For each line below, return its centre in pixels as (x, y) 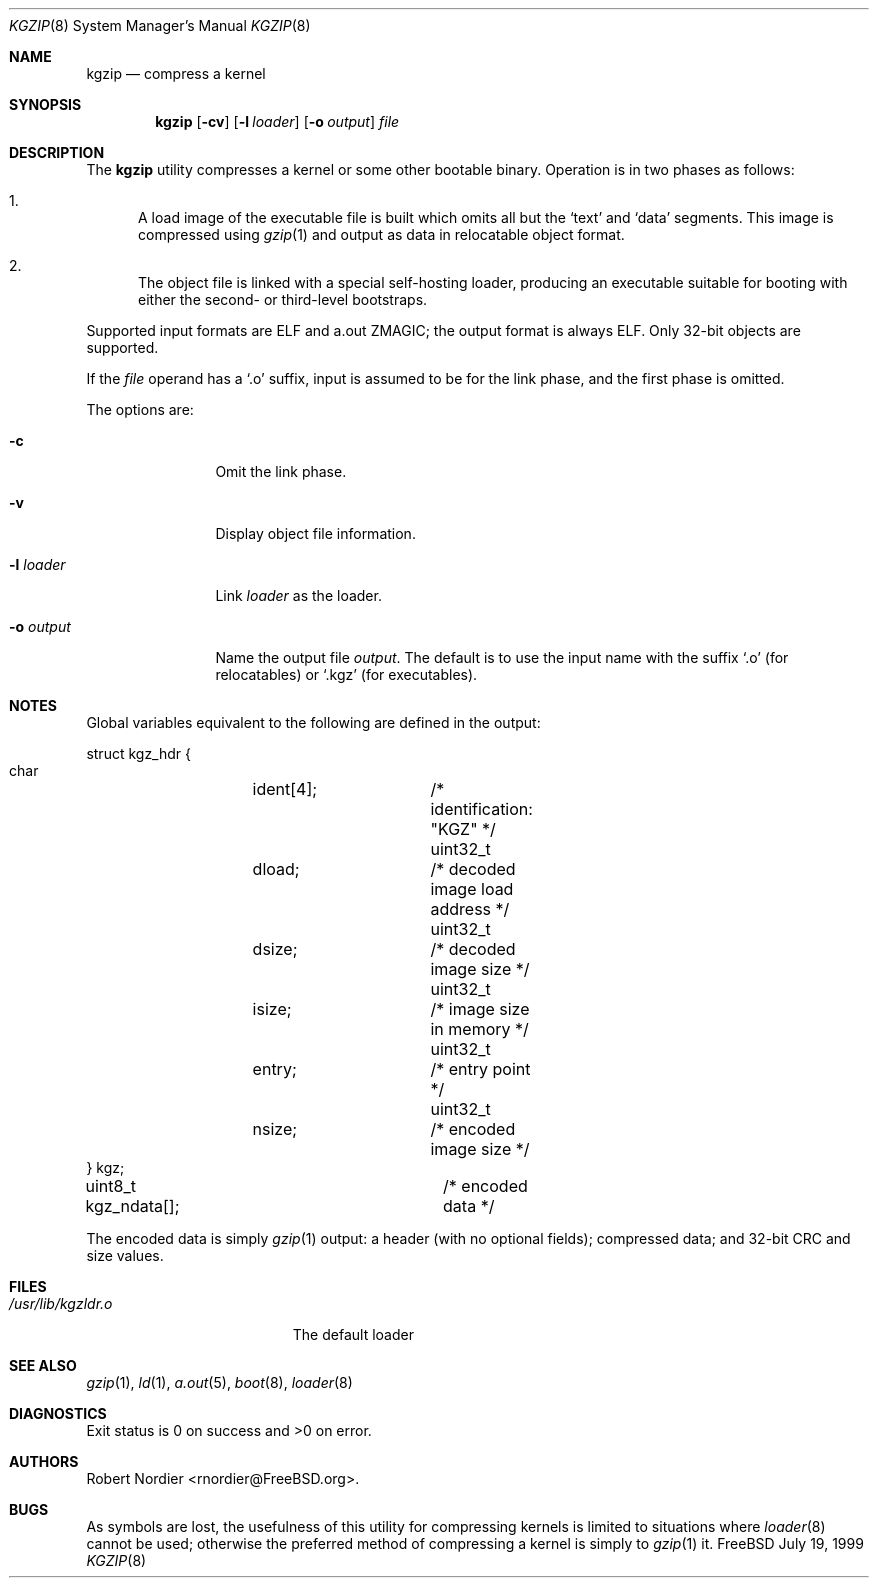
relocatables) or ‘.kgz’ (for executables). (346, 674)
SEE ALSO (43, 1365)
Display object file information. (315, 533)
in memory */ (479, 1029)
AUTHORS (44, 1461)
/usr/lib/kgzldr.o (61, 1303)
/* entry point (480, 1069)
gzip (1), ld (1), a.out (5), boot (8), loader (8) (219, 1382)
